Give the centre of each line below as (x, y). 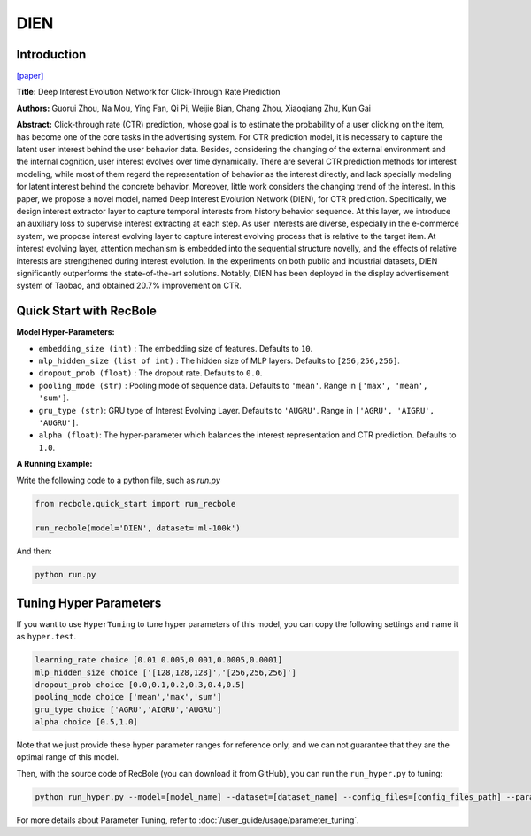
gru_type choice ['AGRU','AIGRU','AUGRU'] (128, 709)
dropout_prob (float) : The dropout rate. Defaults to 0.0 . (150, 373)
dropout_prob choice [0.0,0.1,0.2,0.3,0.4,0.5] (140, 685)
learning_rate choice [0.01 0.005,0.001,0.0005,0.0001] (159, 660)
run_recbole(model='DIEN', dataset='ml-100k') (138, 528)
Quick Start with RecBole (86, 311)
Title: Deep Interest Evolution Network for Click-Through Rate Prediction (148, 92)
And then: (34, 551)
